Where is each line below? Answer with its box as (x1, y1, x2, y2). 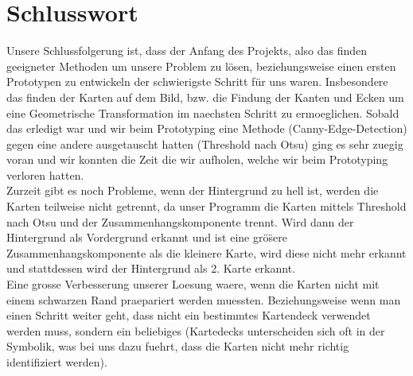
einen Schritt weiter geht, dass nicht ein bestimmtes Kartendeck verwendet (6, 307, 371, 324)
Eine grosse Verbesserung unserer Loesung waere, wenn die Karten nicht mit (6, 276, 380, 293)
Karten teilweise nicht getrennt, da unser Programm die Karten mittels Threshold (6, 198, 407, 215)
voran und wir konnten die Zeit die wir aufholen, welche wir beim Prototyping (6, 151, 388, 168)
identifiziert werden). (6, 354, 107, 370)
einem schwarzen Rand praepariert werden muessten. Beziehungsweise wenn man (6, 291, 401, 308)
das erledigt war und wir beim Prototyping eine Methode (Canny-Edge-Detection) (6, 120, 407, 137)
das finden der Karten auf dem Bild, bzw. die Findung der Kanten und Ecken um (6, 88, 404, 105)
